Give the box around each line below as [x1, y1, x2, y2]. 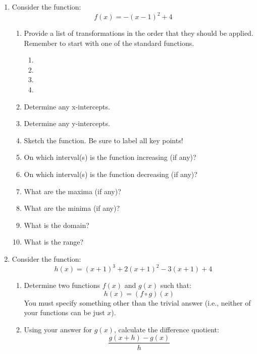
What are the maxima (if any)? [24, 186, 121, 196]
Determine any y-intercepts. [24, 118, 110, 129]
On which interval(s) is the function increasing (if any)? [24, 152, 196, 162]
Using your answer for [24, 324, 92, 334]
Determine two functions [24, 280, 100, 290]
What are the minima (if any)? [24, 203, 120, 213]
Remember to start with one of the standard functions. [24, 37, 194, 48]
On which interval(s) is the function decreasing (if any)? [24, 169, 197, 180]
